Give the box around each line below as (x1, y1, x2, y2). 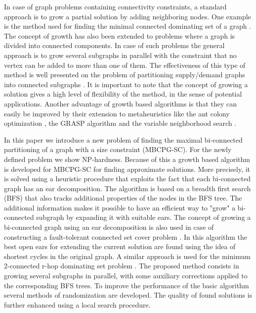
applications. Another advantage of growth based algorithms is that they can (4, 98, 237, 108)
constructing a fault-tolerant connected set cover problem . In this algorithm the (4, 231, 247, 242)
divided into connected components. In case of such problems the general (4, 40, 225, 51)
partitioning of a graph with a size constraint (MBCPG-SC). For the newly (4, 144, 232, 155)
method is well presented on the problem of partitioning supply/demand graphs (4, 69, 245, 80)
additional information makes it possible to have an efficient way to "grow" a (4, 202, 236, 212)
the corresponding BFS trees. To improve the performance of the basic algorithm (4, 280, 249, 290)
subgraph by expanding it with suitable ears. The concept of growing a (36, 212, 251, 222)
